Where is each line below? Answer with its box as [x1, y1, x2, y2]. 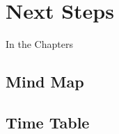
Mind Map [6, 71, 84, 92]
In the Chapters [6, 37, 73, 51]
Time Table [6, 111, 90, 133]
